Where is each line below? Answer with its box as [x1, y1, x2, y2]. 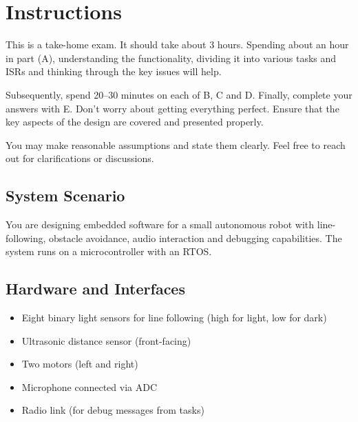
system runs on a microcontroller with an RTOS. [6, 244, 212, 259]
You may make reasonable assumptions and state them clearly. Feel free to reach [6, 137, 346, 152]
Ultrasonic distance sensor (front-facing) [21, 333, 191, 348]
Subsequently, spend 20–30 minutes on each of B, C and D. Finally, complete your [6, 87, 352, 101]
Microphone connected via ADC [21, 379, 158, 394]
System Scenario [6, 185, 125, 206]
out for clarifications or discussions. [6, 151, 154, 165]
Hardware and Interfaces [6, 278, 185, 299]
